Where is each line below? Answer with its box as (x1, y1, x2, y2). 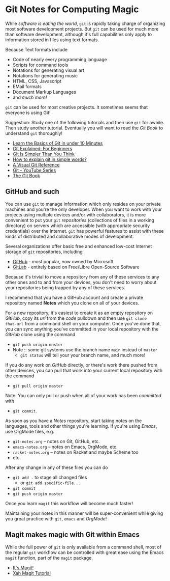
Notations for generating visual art (12, 67, 85, 73)
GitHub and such (5, 187, 59, 196)
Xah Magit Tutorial (12, 570, 51, 576)
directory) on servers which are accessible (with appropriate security (5, 223, 150, 229)
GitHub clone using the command (5, 331, 76, 337)
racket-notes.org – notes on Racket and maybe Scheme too (12, 449, 139, 455)
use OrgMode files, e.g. (5, 428, 55, 434)
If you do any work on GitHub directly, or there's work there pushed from (5, 362, 158, 368)
